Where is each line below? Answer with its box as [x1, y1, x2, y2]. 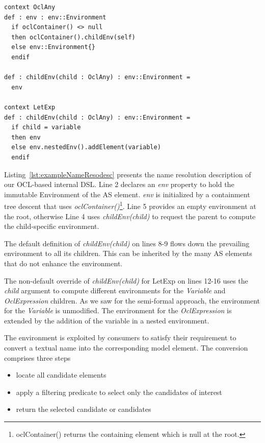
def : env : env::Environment [4, 13, 107, 21]
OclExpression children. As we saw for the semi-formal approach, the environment [4, 295, 260, 306]
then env [11, 133, 41, 141]
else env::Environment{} [11, 43, 95, 51]
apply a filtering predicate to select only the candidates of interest [16, 386, 222, 397]
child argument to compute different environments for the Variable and [4, 285, 226, 296]
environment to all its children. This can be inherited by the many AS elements [4, 248, 252, 259]
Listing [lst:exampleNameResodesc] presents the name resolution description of [4, 169, 251, 179]
